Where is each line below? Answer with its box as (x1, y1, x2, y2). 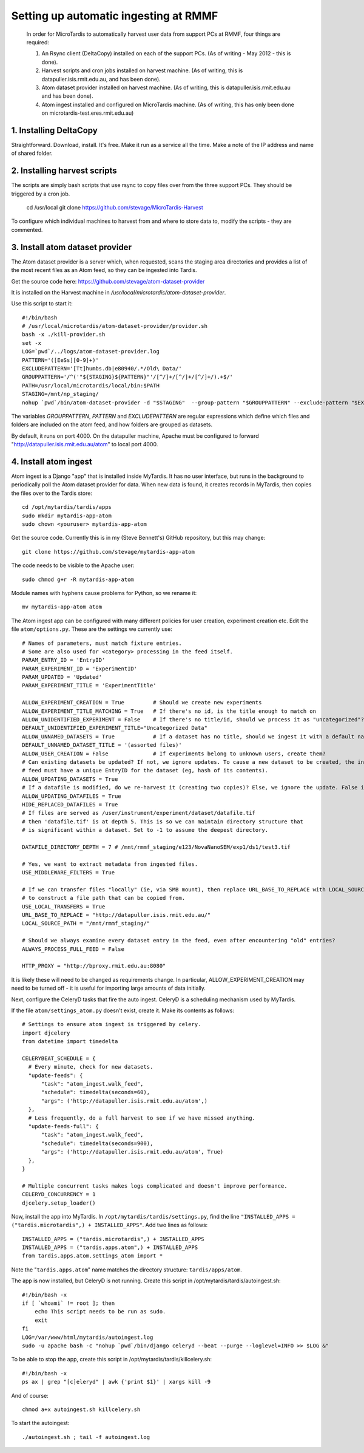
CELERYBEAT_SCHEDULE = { (22, 1055, 96, 1062)
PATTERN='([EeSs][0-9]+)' (22, 356, 99, 364)
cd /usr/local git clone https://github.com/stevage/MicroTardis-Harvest (26, 204, 203, 211)
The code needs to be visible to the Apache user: (11, 562, 135, 569)
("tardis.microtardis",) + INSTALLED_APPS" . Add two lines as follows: (11, 1221, 208, 1229)
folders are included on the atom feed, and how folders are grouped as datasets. (11, 421, 212, 428)
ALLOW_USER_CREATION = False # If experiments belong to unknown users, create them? (22, 750, 326, 757)
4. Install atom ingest (11, 456, 92, 467)
